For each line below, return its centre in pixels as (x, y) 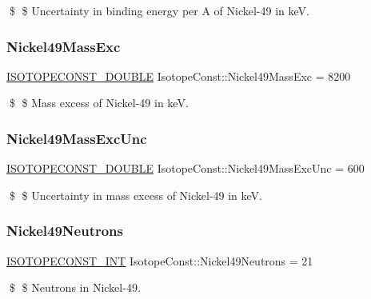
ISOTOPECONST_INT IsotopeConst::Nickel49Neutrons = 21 (160, 260)
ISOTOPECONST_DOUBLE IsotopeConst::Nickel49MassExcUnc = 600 (185, 168)
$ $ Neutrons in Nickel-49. (75, 287)
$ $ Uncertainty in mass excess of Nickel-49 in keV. (136, 195)
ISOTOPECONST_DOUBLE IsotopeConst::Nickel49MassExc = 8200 (179, 76)
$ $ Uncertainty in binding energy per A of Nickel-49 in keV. (159, 10)
